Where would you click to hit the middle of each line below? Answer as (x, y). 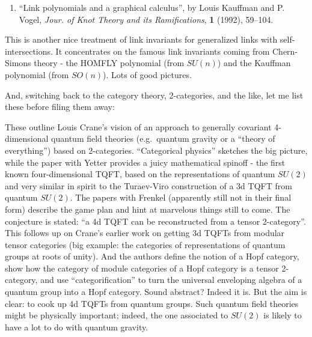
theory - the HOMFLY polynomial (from (109, 63)
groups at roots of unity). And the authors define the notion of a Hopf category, (152, 256)
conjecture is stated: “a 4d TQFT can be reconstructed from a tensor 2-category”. (155, 221)
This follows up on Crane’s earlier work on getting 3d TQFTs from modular (145, 233)
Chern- (285, 51)
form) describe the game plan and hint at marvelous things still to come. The (148, 209)
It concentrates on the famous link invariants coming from (163, 51)
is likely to (283, 315)
